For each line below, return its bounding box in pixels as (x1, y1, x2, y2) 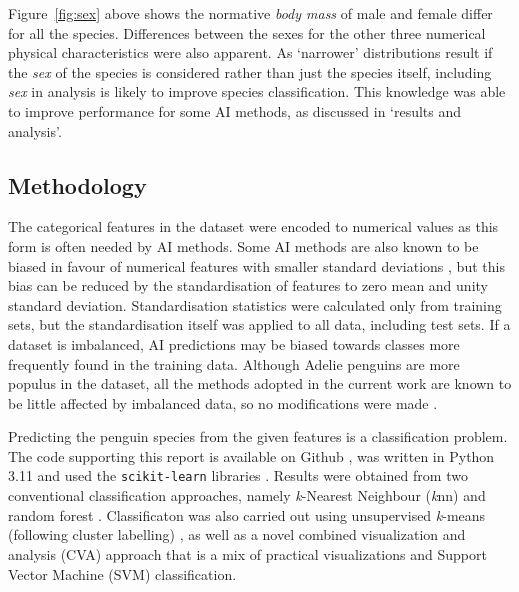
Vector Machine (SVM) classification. (8, 563, 237, 584)
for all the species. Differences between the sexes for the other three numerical (8, 22, 486, 43)
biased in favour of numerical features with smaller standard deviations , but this (8, 255, 505, 276)
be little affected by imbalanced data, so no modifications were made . (8, 392, 438, 413)
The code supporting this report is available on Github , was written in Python (8, 445, 495, 466)
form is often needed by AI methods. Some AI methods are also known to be (8, 235, 479, 256)
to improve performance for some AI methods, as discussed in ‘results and (8, 100, 462, 121)
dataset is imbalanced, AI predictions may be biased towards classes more (8, 333, 460, 354)
